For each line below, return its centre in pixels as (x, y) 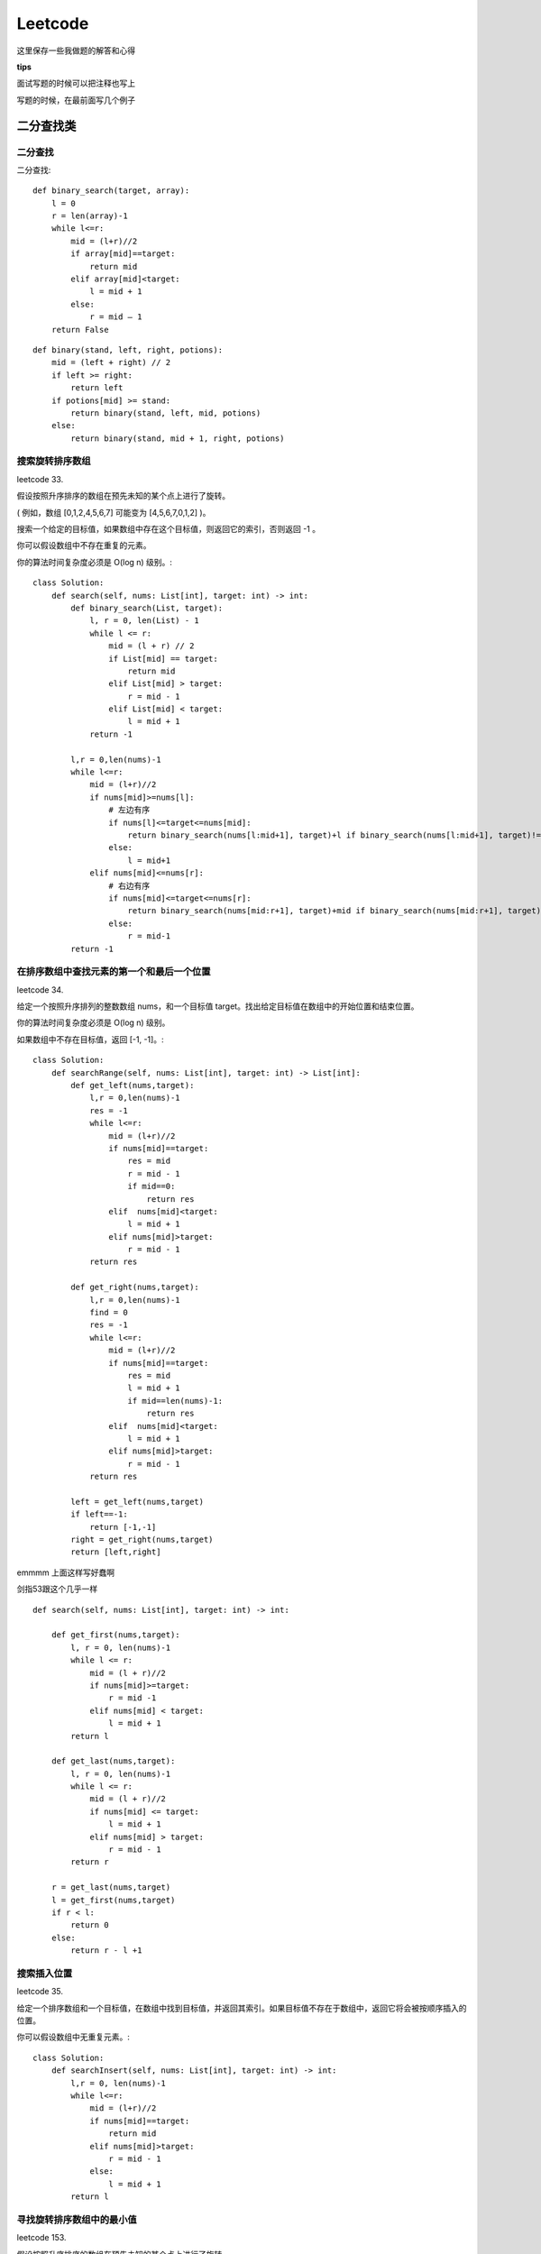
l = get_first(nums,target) (113, 1900)
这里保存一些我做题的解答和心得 (76, 50)
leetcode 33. (40, 479)
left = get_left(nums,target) (138, 1502)
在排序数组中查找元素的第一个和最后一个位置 (114, 972)
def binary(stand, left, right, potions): (128, 350)
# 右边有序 (129, 885)
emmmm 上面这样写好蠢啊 (66, 1572)
